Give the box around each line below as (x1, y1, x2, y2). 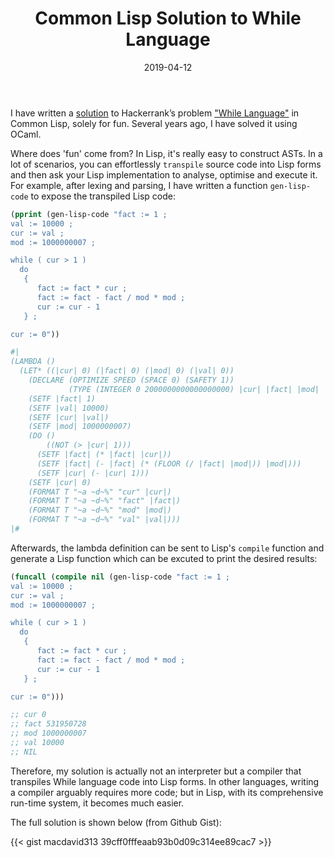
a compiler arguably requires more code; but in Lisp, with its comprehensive (10, 786, 324, 798)
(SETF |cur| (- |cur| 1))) (36, 468, 150, 478)
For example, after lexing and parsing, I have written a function (10, 179, 268, 191)
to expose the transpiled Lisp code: (30, 190, 177, 202)
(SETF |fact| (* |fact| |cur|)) (36, 450, 172, 460)
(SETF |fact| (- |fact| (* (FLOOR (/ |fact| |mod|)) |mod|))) (36, 458, 302, 469)
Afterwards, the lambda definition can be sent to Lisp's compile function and (10, 542, 325, 554)
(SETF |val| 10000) (28, 403, 110, 413)
